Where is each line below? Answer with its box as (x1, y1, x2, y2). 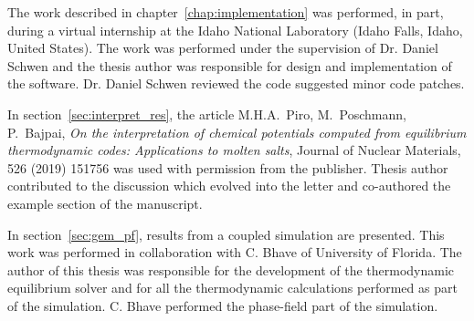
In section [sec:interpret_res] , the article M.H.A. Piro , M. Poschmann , (7, 104, 406, 123)
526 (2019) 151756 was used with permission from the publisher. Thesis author (7, 158, 448, 177)
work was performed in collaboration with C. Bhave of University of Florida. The (7, 243, 462, 262)
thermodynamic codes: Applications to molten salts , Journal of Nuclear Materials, (7, 140, 461, 160)
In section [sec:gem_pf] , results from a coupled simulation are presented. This (7, 224, 445, 243)
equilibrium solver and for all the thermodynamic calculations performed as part (7, 278, 458, 297)
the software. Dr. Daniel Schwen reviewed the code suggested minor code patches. (7, 74, 465, 93)
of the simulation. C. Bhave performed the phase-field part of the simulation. (7, 295, 438, 315)
